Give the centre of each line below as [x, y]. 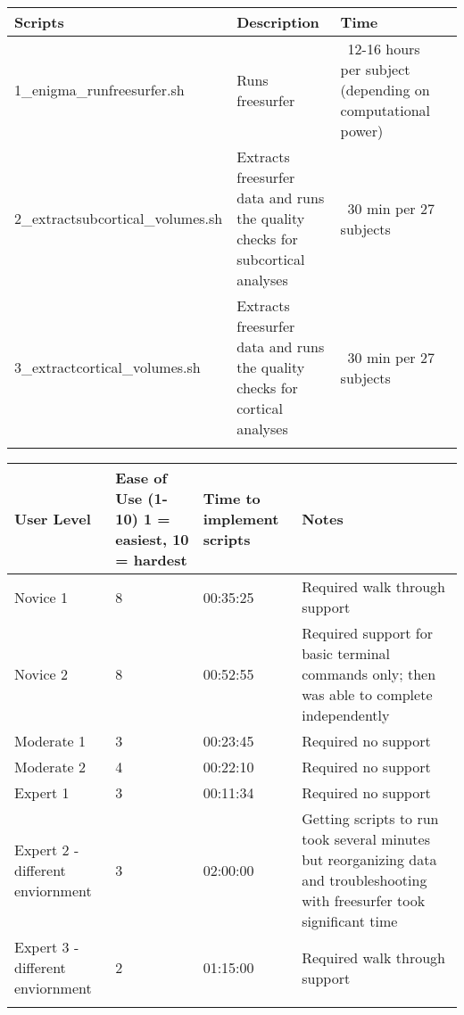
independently [346, 715]
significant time [350, 921]
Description [278, 22]
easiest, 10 [152, 539]
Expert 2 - [47, 849]
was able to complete [367, 694]
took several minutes [366, 839]
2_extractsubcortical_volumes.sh [119, 218]
